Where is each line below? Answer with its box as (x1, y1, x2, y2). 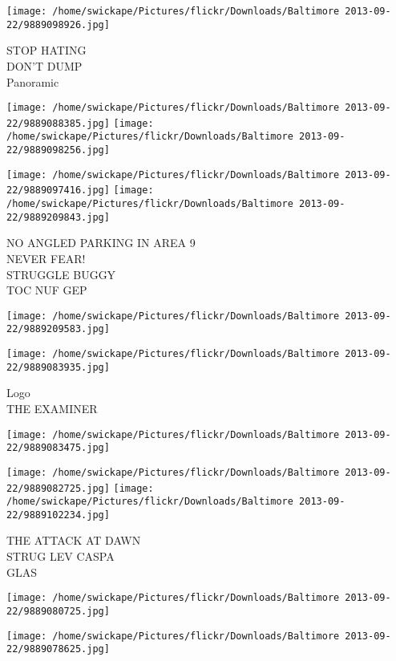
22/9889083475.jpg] (6, 442, 110, 454)
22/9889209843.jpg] (6, 211, 110, 223)
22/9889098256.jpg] (6, 144, 110, 156)
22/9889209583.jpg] (6, 323, 110, 335)
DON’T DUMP (6, 57, 83, 74)
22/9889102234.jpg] (6, 509, 110, 521)
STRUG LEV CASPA (6, 548, 115, 565)
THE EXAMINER (6, 399, 98, 416)
